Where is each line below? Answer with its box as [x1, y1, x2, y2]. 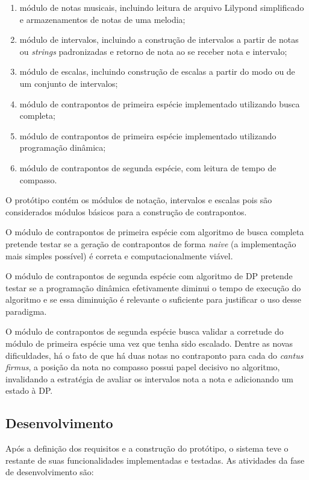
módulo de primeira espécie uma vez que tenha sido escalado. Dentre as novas [5, 337, 293, 350]
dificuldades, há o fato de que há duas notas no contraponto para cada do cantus [5, 349, 304, 361]
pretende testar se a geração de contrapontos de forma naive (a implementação [5, 237, 296, 250]
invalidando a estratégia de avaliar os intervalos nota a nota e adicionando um [5, 372, 293, 385]
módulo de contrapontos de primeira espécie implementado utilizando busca [19, 97, 300, 110]
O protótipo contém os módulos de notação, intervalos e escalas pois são [5, 194, 272, 206]
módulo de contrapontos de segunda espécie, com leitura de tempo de [19, 161, 276, 174]
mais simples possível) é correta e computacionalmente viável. [5, 249, 233, 262]
